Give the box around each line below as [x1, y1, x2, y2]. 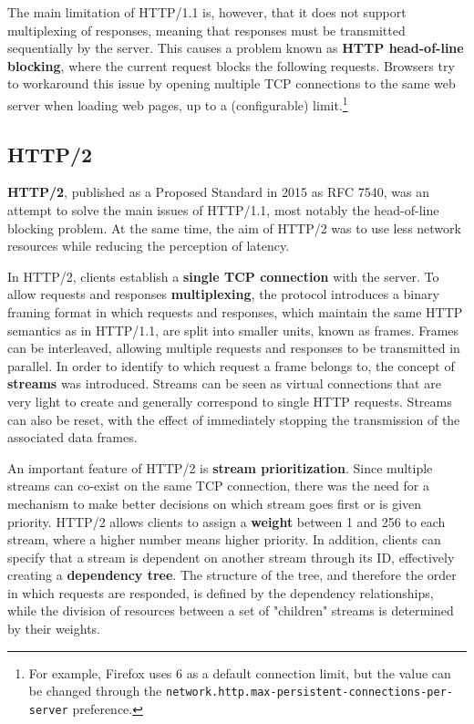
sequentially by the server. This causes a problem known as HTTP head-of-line [7, 38, 464, 57]
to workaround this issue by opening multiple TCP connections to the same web [7, 74, 456, 93]
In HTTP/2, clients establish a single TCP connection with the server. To [7, 266, 439, 285]
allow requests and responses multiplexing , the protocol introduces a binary [7, 284, 439, 304]
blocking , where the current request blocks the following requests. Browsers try [7, 56, 455, 75]
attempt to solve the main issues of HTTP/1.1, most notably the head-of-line [7, 201, 439, 220]
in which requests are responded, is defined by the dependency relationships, [7, 583, 434, 602]
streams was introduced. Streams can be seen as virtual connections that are [7, 374, 441, 393]
